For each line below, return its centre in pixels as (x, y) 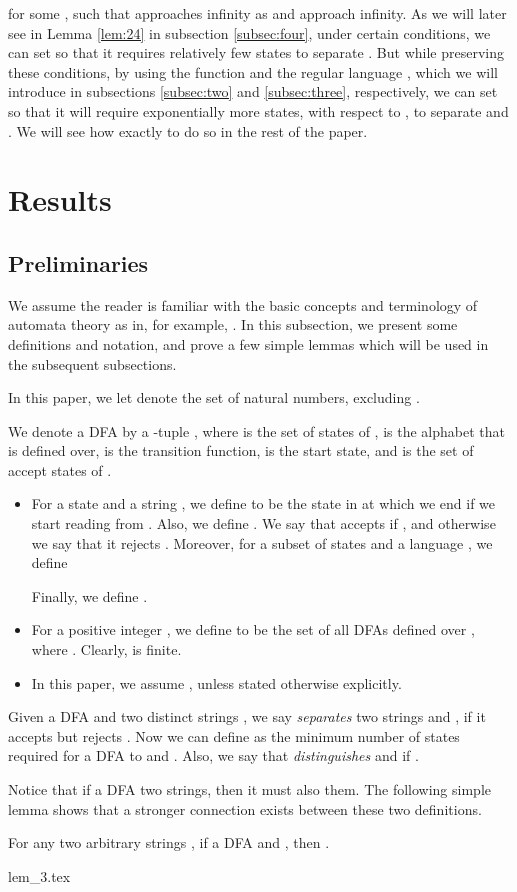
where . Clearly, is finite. (106, 649)
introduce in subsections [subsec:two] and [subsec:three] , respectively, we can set (253, 91)
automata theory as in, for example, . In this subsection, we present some (233, 324)
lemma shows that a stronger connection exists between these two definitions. (245, 808)
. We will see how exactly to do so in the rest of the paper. (188, 130)
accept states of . (60, 469)
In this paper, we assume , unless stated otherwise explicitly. (216, 682)
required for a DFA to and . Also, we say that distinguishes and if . (213, 755)
